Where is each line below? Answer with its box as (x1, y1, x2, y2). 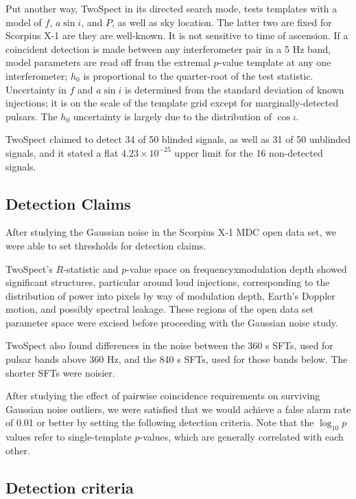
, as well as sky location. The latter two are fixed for (112, 14, 332, 29)
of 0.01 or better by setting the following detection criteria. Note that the (5, 415, 314, 430)
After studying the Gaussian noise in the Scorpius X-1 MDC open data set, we (5, 225, 337, 239)
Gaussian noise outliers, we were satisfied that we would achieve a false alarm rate (5, 401, 351, 416)
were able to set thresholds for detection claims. (5, 238, 206, 252)
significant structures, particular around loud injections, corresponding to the (5, 275, 330, 289)
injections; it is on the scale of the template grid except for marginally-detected (5, 96, 339, 110)
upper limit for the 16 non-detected (174, 145, 323, 159)
